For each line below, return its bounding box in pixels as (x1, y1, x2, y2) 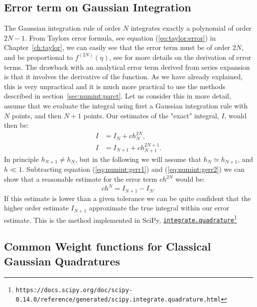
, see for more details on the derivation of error (109, 51, 252, 62)
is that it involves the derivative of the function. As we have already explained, (4, 71, 243, 82)
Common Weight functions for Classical (4, 239, 211, 254)
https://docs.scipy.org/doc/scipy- (15, 286, 133, 294)
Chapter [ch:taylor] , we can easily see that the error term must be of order (4, 42, 230, 52)
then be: (4, 120, 29, 130)
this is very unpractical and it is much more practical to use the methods (4, 81, 225, 91)
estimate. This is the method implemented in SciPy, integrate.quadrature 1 (4, 213, 237, 225)
